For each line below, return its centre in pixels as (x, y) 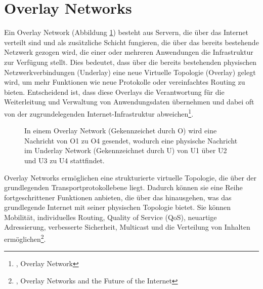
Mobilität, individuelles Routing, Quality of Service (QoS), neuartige (111, 217)
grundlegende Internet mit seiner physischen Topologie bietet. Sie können (117, 207)
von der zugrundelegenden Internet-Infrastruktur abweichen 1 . (99, 113)
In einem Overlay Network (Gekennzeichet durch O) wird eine (121, 131)
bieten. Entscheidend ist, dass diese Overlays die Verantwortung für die (114, 92)
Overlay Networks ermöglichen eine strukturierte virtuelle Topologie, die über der (130, 177)
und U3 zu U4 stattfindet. (64, 160)
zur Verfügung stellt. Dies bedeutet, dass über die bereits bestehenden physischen (130, 62)
